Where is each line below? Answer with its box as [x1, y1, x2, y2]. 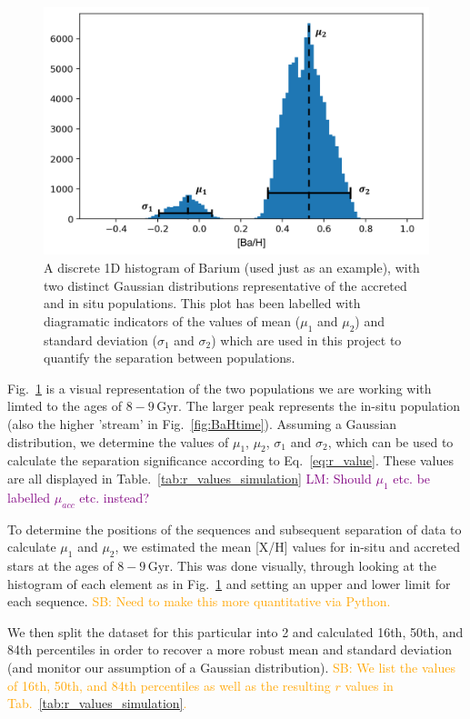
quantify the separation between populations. [44, 348, 295, 367]
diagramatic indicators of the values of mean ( [44, 311, 301, 330]
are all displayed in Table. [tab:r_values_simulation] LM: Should [7, 468, 372, 487]
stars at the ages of [7, 555, 114, 574]
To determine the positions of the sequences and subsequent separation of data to [7, 519, 462, 538]
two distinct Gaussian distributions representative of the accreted [44, 275, 407, 295]
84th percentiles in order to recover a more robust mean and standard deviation [7, 640, 452, 659]
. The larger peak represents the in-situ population [178, 396, 461, 415]
